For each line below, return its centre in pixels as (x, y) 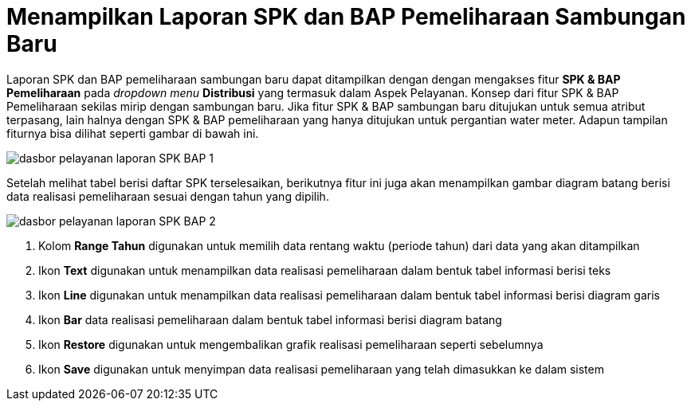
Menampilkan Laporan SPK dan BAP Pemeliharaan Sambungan (346, 17)
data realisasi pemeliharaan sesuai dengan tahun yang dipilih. (168, 196)
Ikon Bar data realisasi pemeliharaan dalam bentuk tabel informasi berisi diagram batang (270, 319)
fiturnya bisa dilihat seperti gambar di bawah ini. (133, 133)
